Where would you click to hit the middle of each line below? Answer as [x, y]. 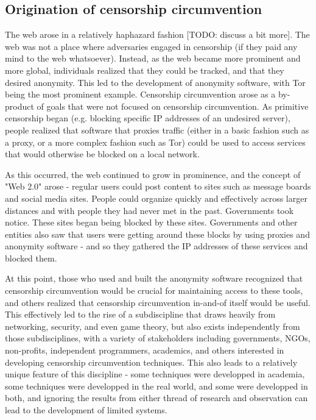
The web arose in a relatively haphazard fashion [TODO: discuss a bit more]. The [157, 34]
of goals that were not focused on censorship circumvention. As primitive [173, 106]
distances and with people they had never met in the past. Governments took [149, 210]
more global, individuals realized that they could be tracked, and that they [145, 70]
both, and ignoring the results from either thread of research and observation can [156, 398]
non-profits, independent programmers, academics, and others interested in [145, 350]
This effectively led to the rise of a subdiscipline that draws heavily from [140, 314]
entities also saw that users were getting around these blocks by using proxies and [157, 234]
